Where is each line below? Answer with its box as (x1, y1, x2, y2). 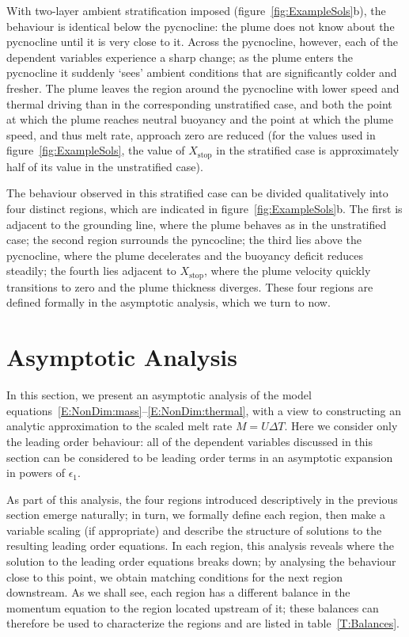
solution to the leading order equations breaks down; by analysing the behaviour (6, 553, 396, 570)
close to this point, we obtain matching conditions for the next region (6, 568, 343, 585)
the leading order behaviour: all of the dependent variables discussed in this (6, 433, 373, 449)
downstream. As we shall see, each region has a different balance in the (6, 584, 350, 601)
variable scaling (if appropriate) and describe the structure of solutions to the (6, 521, 382, 538)
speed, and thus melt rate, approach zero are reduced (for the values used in (6, 126, 376, 143)
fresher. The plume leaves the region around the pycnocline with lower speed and (6, 79, 400, 96)
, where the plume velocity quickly (203, 262, 371, 279)
